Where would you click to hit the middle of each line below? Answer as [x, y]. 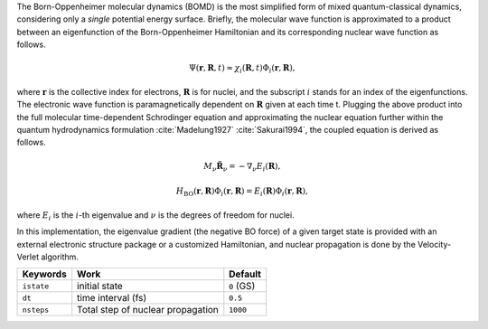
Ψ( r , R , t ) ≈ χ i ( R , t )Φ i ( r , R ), [242, 70]
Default [245, 274]
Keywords [44, 274]
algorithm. [60, 257]
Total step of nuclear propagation [148, 310]
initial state [100, 287]
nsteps [36, 310]
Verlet [28, 257]
